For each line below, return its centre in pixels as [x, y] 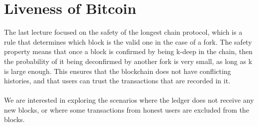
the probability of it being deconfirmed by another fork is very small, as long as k [128, 61]
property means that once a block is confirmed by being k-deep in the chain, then [128, 51]
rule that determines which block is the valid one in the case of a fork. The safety [128, 41]
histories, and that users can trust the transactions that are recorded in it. [117, 81]
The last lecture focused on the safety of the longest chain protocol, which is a [123, 32]
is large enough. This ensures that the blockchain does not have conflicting [118, 71]
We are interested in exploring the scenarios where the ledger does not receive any [129, 100]
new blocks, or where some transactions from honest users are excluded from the [127, 109]
